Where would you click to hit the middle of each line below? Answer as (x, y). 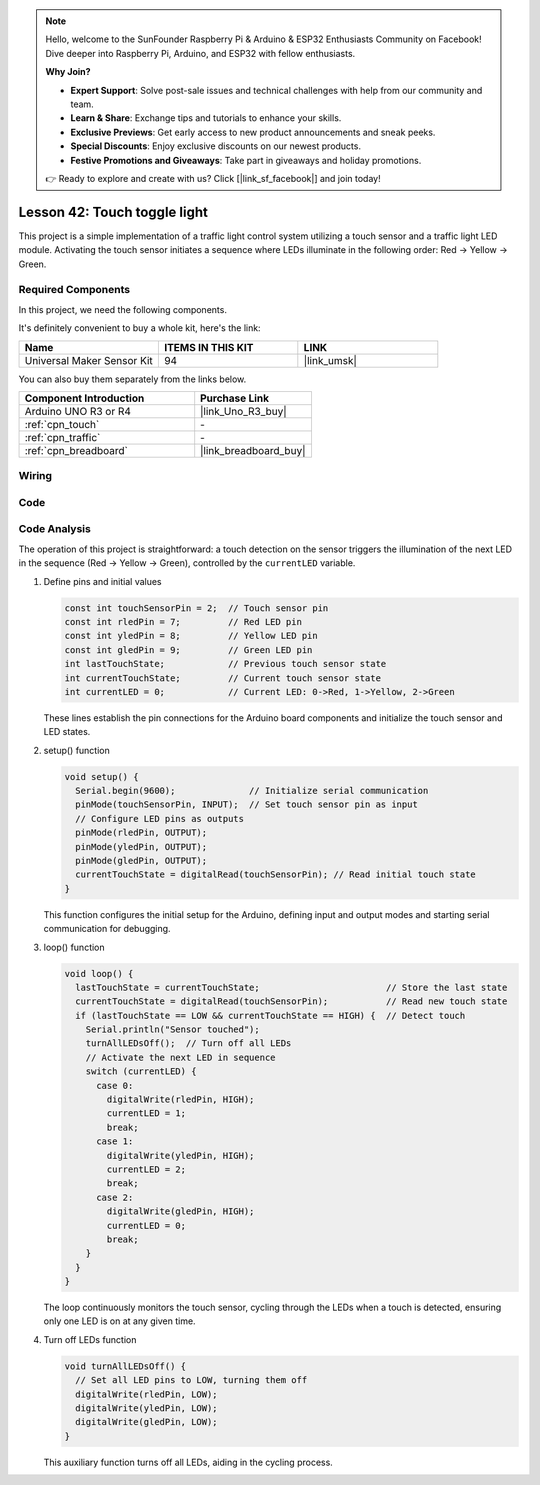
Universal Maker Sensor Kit (89, 360)
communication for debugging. (107, 929)
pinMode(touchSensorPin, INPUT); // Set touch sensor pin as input (247, 804)
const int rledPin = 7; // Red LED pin (183, 621)
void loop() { (99, 973)
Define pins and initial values (102, 581)
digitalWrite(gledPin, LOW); (147, 1422)
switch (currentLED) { (141, 1071)
